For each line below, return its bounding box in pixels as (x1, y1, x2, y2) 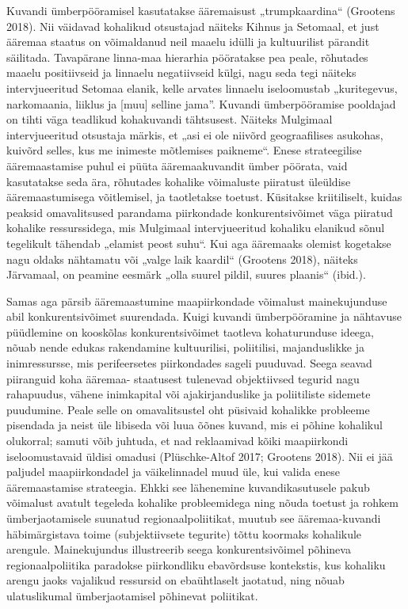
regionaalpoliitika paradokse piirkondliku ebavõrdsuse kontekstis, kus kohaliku (6, 556, 386, 573)
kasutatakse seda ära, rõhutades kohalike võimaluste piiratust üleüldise (6, 173, 351, 189)
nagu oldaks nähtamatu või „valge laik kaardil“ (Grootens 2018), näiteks (6, 250, 358, 267)
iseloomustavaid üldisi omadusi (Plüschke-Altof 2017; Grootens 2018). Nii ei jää (6, 447, 393, 464)
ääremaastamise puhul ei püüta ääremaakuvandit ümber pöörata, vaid (6, 157, 348, 173)
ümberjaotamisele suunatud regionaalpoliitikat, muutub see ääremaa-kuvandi (6, 510, 381, 526)
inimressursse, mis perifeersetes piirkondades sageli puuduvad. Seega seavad (6, 355, 372, 371)
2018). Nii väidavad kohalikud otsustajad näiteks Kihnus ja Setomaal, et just (6, 17, 379, 34)
